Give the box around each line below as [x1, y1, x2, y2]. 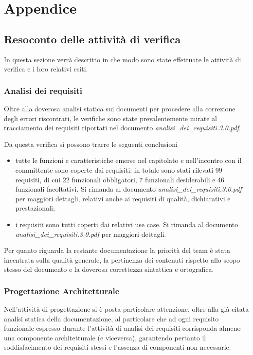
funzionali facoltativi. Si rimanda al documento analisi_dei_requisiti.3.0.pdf [15, 184, 242, 194]
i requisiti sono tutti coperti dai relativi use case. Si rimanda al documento [15, 219, 238, 229]
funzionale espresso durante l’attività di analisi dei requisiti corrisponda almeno [4, 323, 241, 333]
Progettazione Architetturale [4, 284, 120, 297]
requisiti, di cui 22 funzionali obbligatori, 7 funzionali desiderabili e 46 [15, 174, 225, 184]
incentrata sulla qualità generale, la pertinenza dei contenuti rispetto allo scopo [4, 254, 240, 265]
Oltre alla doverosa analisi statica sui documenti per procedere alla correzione [4, 103, 235, 113]
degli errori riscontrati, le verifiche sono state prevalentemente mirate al [4, 113, 217, 123]
